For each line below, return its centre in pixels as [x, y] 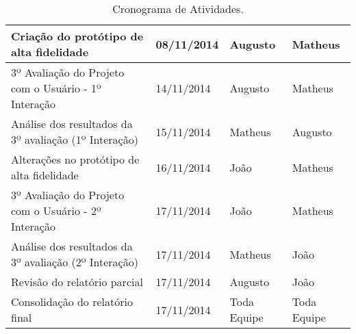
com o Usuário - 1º [56, 88]
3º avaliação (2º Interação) [75, 262]
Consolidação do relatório [72, 301]
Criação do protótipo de [77, 36]
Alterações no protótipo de [75, 159]
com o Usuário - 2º [56, 210]
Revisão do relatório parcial [77, 282]
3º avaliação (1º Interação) [75, 139]
